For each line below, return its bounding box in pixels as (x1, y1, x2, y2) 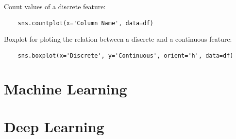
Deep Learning (4, 116, 104, 136)
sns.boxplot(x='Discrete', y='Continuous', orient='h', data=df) (17, 52, 234, 59)
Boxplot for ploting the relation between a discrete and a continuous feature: (4, 34, 232, 44)
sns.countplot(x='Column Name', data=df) (17, 19, 153, 27)
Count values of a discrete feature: (4, 1, 106, 11)
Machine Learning (4, 78, 127, 98)
